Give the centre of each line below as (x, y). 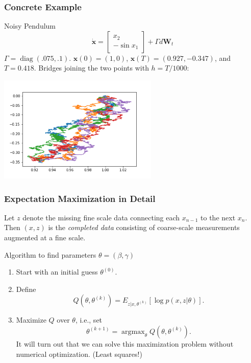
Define (26, 289)
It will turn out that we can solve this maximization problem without (125, 343)
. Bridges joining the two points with (91, 68)
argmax (133, 332)
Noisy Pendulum (30, 26)
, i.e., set (89, 320)
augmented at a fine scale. (45, 237)
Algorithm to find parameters (50, 254)
